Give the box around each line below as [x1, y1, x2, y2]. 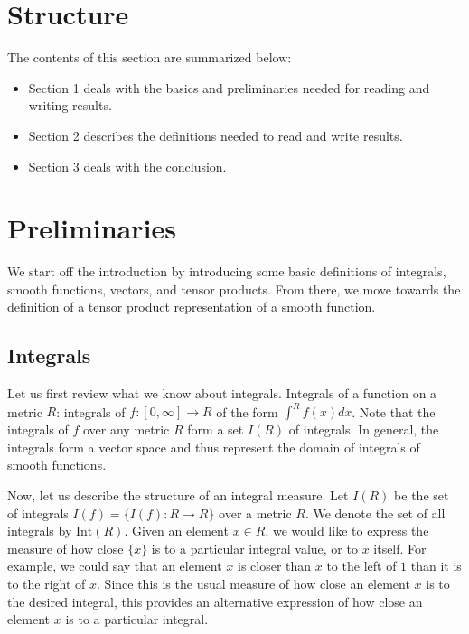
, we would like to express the [265, 521, 429, 540]
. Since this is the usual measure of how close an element [97, 574, 410, 593]
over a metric [219, 503, 292, 522]
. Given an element [124, 521, 229, 540]
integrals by [7, 521, 72, 540]
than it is [410, 556, 462, 575]
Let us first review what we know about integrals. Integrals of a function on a [7, 384, 437, 403]
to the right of [7, 574, 86, 593]
